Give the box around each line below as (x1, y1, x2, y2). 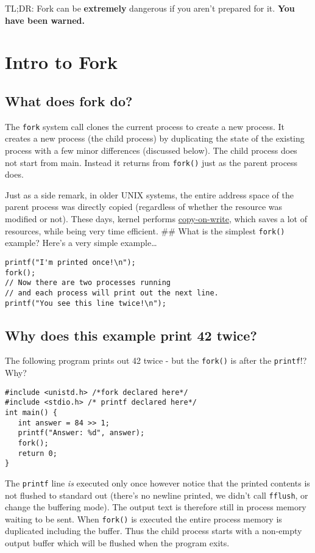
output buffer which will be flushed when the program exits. (5, 537, 230, 549)
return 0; (18, 449, 57, 458)
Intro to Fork (5, 49, 118, 74)
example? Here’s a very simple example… (5, 236, 157, 249)
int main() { (5, 408, 57, 417)
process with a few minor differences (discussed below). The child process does (5, 144, 297, 157)
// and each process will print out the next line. (5, 288, 219, 297)
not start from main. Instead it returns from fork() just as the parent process (5, 156, 298, 168)
